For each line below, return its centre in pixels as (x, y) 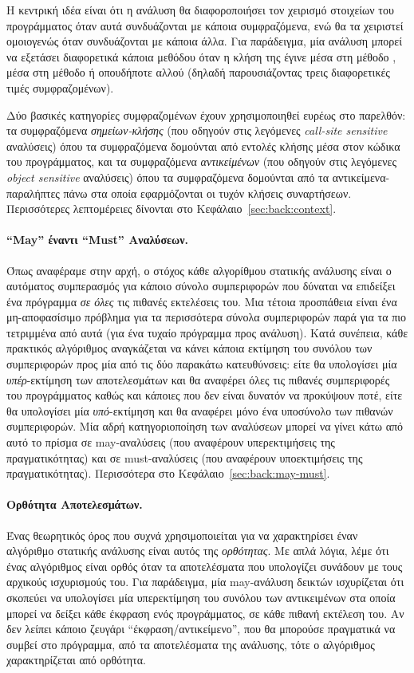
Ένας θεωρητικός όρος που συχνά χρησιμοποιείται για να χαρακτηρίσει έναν (182, 535)
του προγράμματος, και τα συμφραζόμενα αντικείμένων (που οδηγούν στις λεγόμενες (201, 161)
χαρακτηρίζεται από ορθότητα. (76, 660)
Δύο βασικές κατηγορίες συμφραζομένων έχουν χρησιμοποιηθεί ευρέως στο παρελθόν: (206, 114)
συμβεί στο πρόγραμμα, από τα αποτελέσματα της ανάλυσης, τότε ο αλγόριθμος (191, 644)
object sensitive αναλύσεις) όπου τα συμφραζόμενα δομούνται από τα (168, 177)
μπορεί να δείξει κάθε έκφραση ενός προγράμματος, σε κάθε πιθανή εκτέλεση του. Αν (205, 613)
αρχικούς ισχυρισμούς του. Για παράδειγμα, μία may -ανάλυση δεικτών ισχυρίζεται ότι (205, 582)
